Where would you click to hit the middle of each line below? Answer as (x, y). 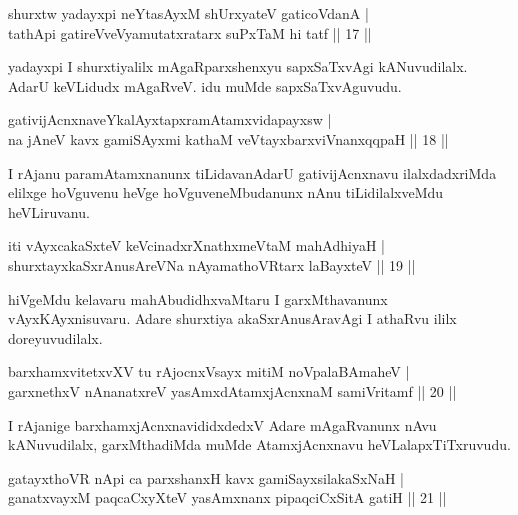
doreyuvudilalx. (55, 337)
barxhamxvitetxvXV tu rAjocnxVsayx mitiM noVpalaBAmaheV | (209, 371)
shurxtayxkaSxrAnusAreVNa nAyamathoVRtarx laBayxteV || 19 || (212, 264)
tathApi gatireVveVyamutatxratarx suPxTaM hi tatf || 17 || (190, 32)
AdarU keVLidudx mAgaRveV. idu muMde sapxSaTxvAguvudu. (205, 85)
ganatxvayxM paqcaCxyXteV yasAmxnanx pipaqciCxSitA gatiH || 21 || (227, 497)
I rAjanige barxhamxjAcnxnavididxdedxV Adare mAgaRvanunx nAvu (222, 424)
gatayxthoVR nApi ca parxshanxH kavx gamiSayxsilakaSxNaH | (206, 477)
